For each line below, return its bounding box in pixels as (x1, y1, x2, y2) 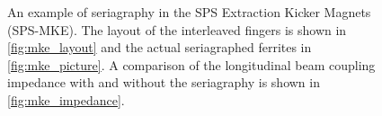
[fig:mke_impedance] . (7, 90, 125, 109)
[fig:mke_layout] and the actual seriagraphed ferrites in (7, 38, 312, 57)
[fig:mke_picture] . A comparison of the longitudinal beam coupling (7, 55, 376, 74)
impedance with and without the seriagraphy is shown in (7, 73, 320, 92)
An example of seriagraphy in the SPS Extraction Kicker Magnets (7, 3, 371, 21)
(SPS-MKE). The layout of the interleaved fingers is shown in (7, 20, 347, 39)
